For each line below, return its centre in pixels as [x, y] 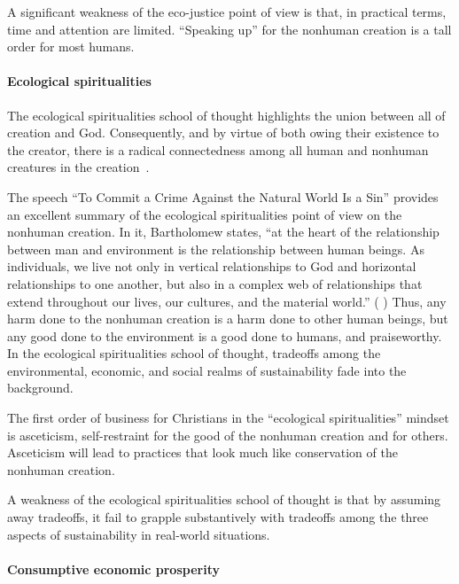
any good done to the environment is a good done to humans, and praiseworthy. [225, 335]
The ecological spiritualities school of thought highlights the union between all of [226, 115]
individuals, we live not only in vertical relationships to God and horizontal [212, 266]
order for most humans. [71, 47]
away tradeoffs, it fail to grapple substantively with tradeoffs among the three [218, 517]
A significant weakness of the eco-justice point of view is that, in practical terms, [227, 12]
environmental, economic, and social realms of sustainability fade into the [207, 370]
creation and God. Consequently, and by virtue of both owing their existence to [223, 132]
